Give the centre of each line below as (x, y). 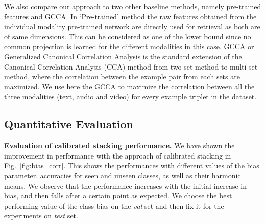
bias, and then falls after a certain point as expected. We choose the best (118, 196)
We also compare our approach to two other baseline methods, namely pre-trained (133, 6)
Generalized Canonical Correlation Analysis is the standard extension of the (123, 56)
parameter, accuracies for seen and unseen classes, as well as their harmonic (123, 175)
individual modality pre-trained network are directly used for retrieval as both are (132, 26)
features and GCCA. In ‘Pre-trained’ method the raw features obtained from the (130, 16)
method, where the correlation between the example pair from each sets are (122, 76)
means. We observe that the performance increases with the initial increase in (125, 185)
